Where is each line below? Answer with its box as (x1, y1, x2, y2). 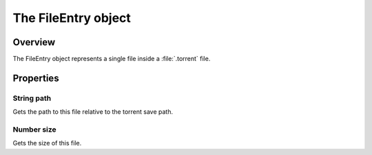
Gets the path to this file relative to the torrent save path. (12, 108, 174, 116)
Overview (12, 36, 56, 48)
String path (12, 93, 52, 103)
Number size (12, 124, 56, 134)
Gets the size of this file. (12, 139, 82, 147)
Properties (12, 72, 59, 84)
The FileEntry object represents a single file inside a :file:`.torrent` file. (12, 55, 211, 63)
